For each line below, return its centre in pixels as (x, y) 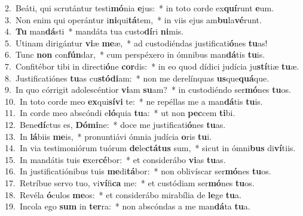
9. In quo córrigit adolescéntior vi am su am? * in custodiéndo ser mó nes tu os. (148, 90)
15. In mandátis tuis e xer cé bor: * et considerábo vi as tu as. (115, 159)
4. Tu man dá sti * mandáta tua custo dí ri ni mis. (94, 31)
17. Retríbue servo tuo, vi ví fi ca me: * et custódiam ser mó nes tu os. (130, 182)
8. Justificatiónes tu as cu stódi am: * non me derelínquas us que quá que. (137, 78)
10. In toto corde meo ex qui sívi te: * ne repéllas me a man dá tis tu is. (134, 101)
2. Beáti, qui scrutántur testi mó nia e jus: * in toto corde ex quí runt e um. (140, 8)
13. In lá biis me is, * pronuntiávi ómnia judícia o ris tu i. (108, 136)
